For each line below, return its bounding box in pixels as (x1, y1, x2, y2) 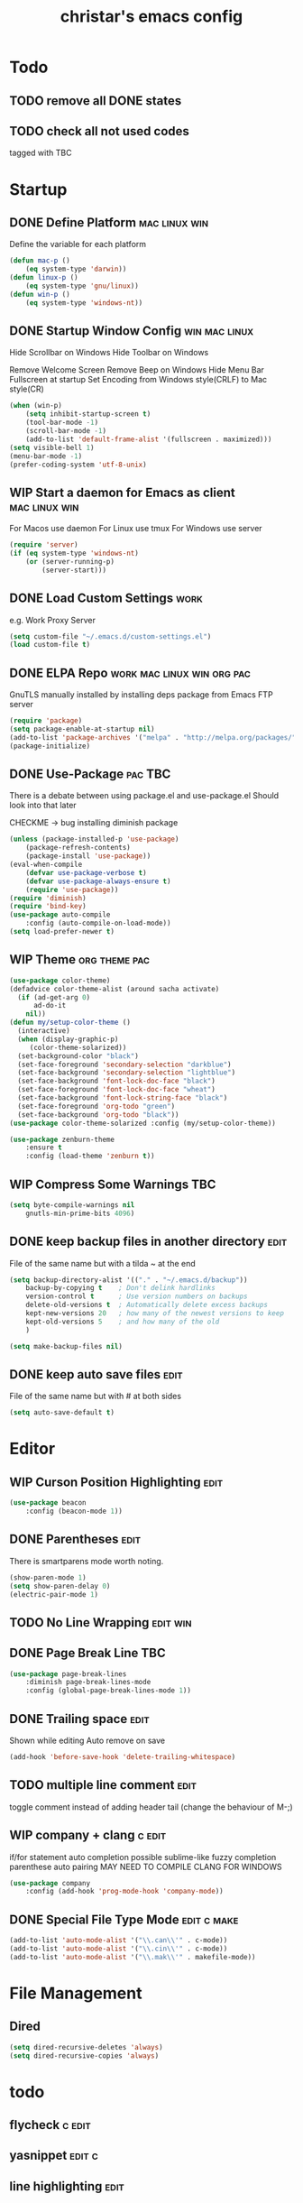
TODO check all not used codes (9, 124, 189, 139)
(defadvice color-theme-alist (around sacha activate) (9, 984, 220, 993)
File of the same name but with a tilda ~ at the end (9, 1258, 196, 1268)
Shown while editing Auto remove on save (9, 1735, 165, 1747)
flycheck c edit (9, 2117, 92, 2133)
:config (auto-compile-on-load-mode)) (25, 918, 171, 928)
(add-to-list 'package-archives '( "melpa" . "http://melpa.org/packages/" (9, 733, 297, 742)
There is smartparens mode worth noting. (9, 1555, 164, 1566)
